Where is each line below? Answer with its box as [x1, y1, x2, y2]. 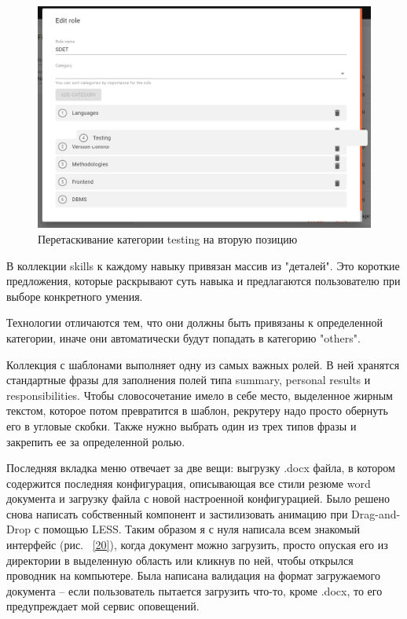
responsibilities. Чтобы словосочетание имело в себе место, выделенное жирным [6, 386, 393, 403]
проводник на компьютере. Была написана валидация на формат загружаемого [6, 567, 381, 584]
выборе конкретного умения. [6, 288, 143, 304]
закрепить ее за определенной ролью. [6, 433, 185, 449]
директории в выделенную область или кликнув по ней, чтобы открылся [6, 551, 354, 568]
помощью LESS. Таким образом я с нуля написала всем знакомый [42, 521, 361, 537]
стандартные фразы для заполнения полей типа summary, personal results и [6, 372, 371, 388]
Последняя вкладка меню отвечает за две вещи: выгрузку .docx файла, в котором [6, 460, 395, 476]
